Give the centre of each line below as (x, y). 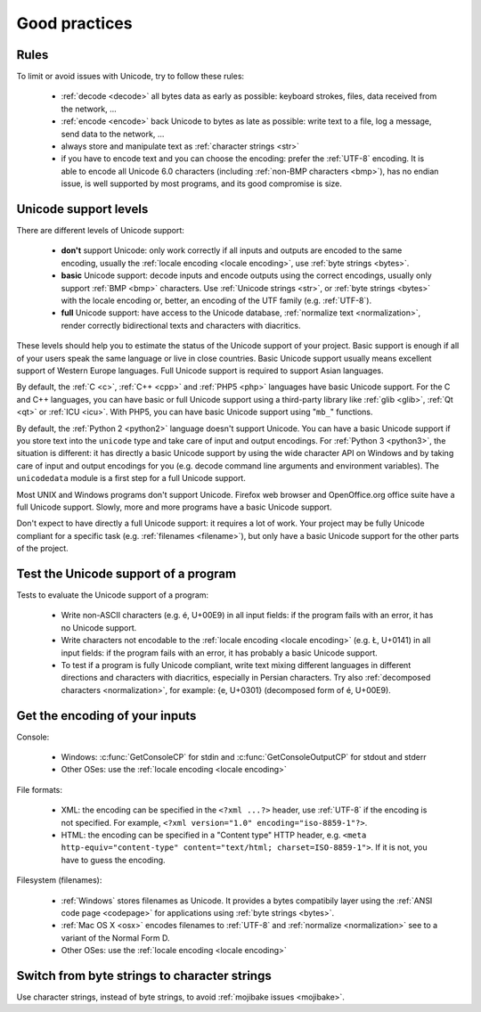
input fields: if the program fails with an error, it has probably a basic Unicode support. (219, 653)
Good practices (74, 23)
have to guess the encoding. (113, 860)
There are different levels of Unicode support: (100, 231)
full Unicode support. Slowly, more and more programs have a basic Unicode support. (174, 507)
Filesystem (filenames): (59, 880)
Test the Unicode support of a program (126, 573)
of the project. (42, 549)
